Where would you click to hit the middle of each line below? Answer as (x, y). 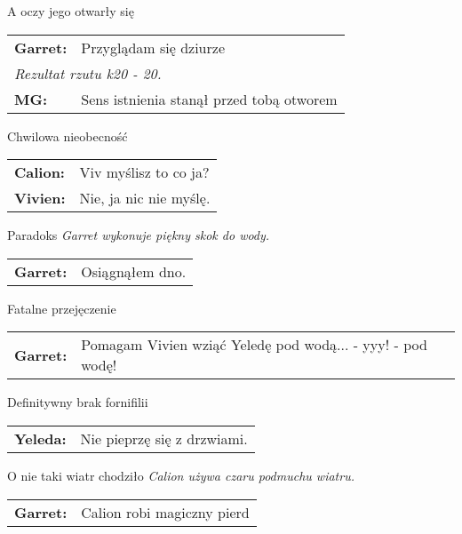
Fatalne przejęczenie (62, 308)
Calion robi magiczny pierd (165, 512)
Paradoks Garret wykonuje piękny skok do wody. (139, 235)
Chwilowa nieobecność (68, 135)
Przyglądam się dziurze (153, 47)
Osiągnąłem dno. (134, 271)
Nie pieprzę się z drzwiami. (164, 438)
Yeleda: (40, 438)
